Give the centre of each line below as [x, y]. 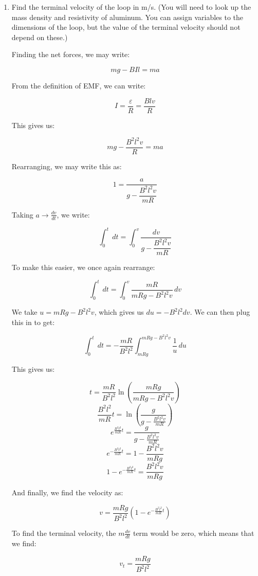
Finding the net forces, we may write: [71, 54]
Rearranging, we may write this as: [67, 166]
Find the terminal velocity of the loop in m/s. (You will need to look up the [131, 7]
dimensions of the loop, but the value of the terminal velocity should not [126, 27]
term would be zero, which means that [193, 533]
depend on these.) [40, 37]
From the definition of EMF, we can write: [79, 85]
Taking [22, 214]
